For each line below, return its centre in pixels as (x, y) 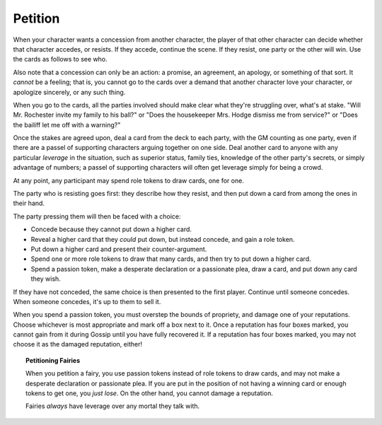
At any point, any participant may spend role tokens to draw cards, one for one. (128, 180)
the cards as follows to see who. (60, 59)
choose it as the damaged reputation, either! (78, 344)
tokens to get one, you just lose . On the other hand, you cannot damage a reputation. (150, 393)
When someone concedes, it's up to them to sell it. (87, 301)
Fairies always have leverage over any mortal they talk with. (113, 406)
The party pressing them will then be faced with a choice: (97, 216)
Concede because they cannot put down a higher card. (111, 229)
